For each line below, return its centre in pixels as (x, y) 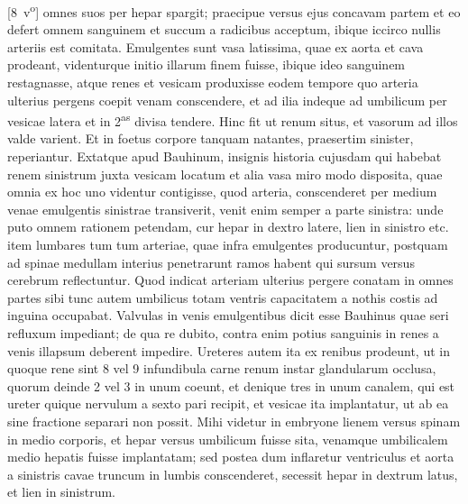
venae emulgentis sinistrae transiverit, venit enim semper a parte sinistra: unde (225, 209)
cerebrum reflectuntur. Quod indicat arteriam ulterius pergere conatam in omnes (230, 280)
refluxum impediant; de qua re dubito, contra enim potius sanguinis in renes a (223, 333)
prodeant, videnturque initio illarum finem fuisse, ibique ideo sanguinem (206, 64)
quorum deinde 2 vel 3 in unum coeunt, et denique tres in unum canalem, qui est (231, 385)
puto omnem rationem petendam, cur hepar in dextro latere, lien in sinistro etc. (228, 227)
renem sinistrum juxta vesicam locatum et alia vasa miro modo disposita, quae (225, 174)
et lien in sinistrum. (61, 492)
